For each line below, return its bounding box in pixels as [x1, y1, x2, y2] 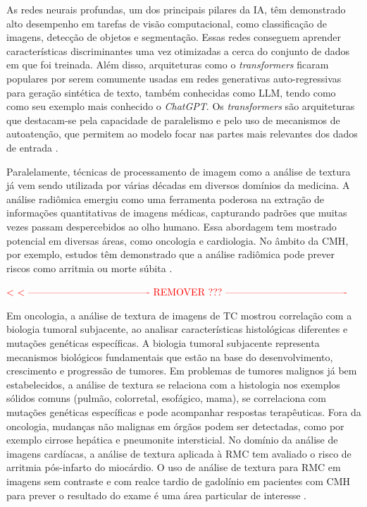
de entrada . [6, 140, 58, 154]
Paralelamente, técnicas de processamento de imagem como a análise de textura [6, 164, 351, 178]
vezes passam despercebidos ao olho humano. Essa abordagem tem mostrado [6, 219, 337, 233]
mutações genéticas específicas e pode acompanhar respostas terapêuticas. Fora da [6, 405, 361, 420]
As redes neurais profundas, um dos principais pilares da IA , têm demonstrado [6, 2, 346, 16]
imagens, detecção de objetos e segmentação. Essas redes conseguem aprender [6, 30, 341, 44]
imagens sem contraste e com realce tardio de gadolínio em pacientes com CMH [6, 474, 350, 488]
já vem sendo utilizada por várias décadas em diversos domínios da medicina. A [6, 178, 350, 193]
